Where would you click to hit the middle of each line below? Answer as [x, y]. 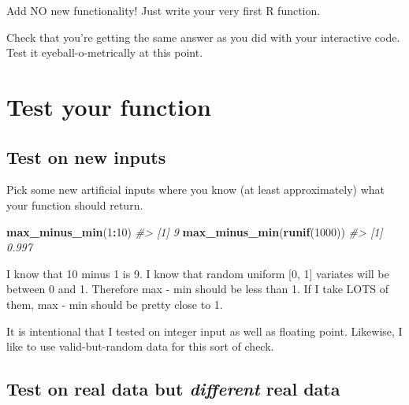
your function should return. [75, 204]
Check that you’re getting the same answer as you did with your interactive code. [203, 37]
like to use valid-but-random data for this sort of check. [140, 346]
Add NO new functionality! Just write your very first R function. [164, 10]
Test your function [109, 106]
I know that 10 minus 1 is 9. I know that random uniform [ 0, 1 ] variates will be [198, 273]
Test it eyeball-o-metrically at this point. [105, 52]
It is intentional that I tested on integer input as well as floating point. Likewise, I [204, 331]
